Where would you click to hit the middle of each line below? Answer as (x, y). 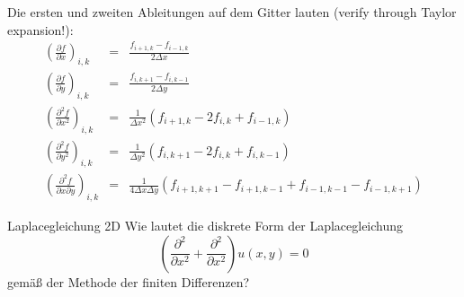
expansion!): (40, 29)
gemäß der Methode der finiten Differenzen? (129, 281)
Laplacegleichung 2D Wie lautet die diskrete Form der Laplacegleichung (205, 226)
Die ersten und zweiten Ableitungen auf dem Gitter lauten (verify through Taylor (232, 12)
